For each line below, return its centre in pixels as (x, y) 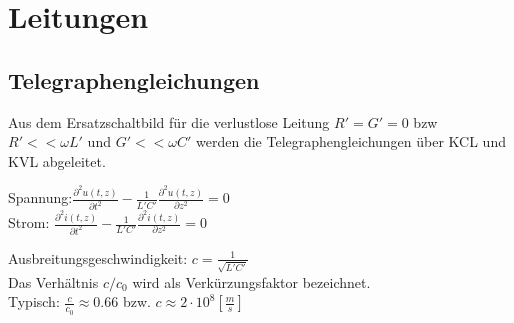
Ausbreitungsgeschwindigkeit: (98, 257)
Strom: (29, 222)
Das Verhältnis (53, 281)
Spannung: (40, 197)
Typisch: (34, 301)
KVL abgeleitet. (57, 160)
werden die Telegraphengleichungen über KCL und (351, 141)
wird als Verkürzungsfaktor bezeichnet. (251, 281)
